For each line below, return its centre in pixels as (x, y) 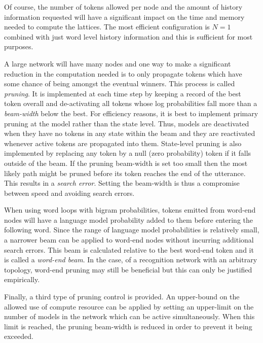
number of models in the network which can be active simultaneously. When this (129, 316)
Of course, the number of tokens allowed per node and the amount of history (123, 7)
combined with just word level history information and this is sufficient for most (128, 36)
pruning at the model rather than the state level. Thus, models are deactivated (127, 123)
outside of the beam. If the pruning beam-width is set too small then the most (126, 163)
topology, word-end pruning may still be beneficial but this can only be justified (128, 269)
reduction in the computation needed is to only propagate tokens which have (123, 73)
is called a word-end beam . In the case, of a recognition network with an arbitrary (131, 260)
